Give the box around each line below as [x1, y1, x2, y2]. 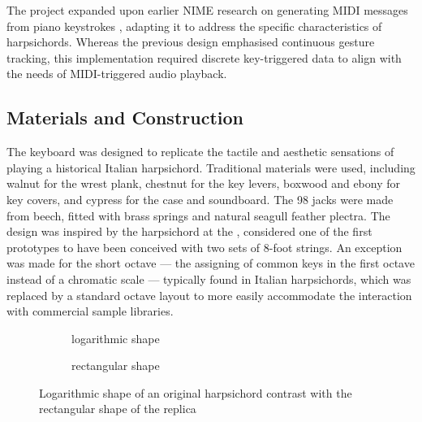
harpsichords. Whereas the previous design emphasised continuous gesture [6, 33, 375, 50]
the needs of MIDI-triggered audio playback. [6, 65, 227, 82]
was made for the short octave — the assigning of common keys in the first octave [6, 255, 415, 272]
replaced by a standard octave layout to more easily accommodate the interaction [6, 286, 412, 303]
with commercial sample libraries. [6, 302, 174, 320]
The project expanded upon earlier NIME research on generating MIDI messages [6, 2, 408, 18]
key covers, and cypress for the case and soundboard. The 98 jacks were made [6, 190, 394, 207]
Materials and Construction [6, 105, 243, 130]
